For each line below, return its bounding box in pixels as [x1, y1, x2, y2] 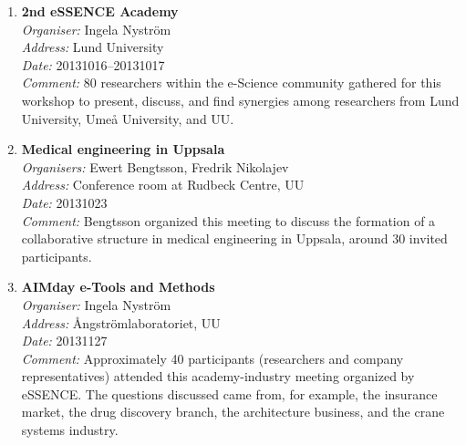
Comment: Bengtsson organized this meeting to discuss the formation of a [21, 211, 436, 230]
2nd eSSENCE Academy [21, 2, 179, 20]
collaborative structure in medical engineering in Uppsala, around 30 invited [21, 229, 448, 248]
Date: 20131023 [21, 192, 108, 212]
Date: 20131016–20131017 [21, 55, 165, 74]
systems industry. [21, 420, 119, 440]
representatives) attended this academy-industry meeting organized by [21, 367, 415, 386]
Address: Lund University [21, 37, 164, 57]
